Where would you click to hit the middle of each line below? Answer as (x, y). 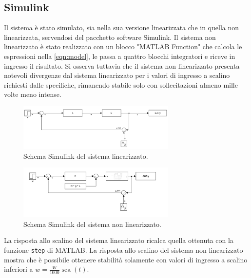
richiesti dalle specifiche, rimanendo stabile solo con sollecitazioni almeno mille (121, 84)
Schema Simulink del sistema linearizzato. (86, 156)
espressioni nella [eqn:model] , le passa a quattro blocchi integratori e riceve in (120, 56)
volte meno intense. (33, 94)
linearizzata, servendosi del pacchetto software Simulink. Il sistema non (110, 37)
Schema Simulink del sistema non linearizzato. (92, 224)
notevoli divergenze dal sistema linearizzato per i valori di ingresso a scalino (117, 75)
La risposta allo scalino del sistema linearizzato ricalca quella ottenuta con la (119, 240)
